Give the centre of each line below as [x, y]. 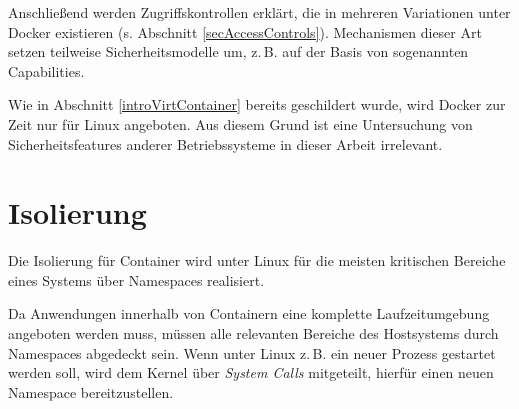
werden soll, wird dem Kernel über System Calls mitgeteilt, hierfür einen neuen [251, 372]
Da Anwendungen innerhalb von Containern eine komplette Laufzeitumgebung [249, 313]
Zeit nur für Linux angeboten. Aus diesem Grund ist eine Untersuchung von [240, 123]
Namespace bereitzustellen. [91, 391]
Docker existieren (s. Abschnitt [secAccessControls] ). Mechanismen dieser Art [245, 31]
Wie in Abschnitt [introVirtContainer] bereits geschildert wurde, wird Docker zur [257, 104]
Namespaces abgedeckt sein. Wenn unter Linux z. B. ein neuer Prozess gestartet [252, 352]
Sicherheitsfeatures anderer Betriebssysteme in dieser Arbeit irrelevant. [225, 143]
